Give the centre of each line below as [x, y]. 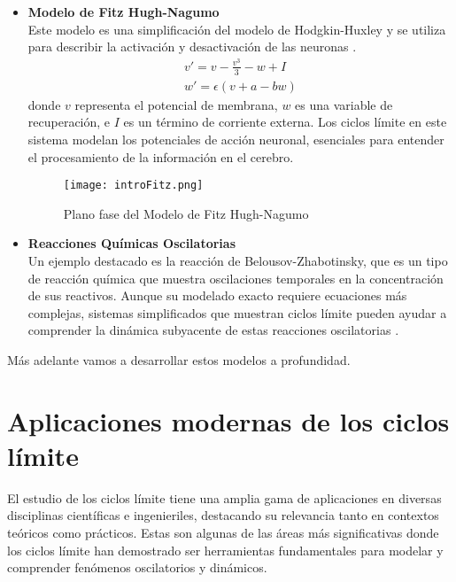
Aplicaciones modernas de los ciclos [228, 420]
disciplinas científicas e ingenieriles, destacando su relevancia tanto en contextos [223, 515]
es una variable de [344, 104]
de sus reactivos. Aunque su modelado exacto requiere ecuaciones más [217, 295]
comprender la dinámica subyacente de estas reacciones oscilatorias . [213, 330]
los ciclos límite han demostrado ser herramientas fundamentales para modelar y [225, 550]
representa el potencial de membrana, [176, 104]
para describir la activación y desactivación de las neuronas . [192, 47]
